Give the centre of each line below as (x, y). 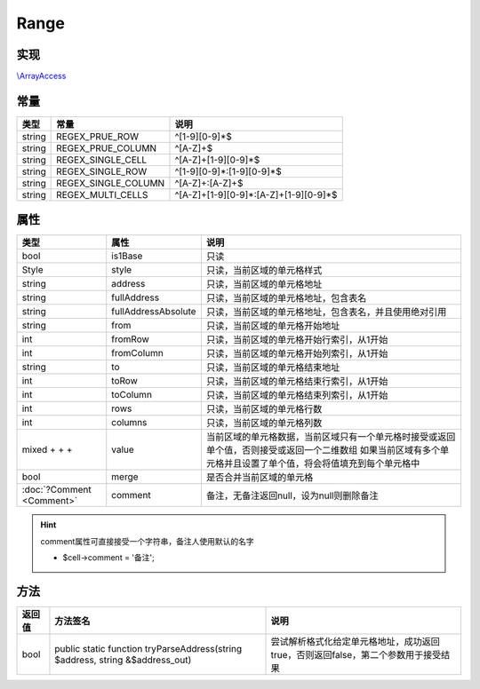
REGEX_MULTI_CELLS (102, 194)
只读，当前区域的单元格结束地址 (273, 368)
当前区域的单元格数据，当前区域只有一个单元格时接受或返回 (331, 437)
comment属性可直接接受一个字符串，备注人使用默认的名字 (147, 541)
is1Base (127, 256)
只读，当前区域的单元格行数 (264, 409)
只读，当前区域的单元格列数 (264, 424)
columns (129, 423)
